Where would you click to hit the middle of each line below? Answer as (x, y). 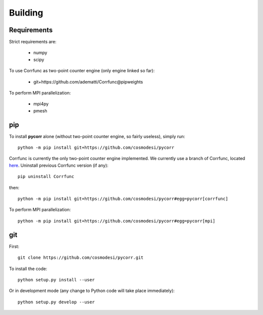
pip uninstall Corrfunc (46, 177)
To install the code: (28, 269)
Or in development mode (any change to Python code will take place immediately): (92, 291)
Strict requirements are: (33, 42)
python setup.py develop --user (56, 302)
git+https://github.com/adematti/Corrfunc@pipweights (88, 82)
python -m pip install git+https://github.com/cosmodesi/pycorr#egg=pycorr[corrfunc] (123, 199)
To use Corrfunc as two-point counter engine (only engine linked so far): (82, 71)
